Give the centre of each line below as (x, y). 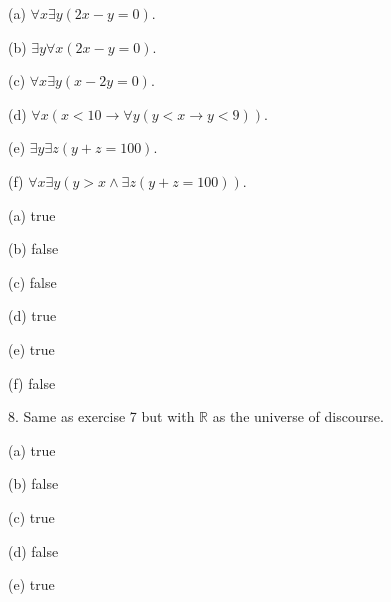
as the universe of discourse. (298, 416)
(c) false (32, 281)
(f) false (32, 382)
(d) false (33, 550)
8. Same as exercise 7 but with (101, 416)
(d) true (32, 315)
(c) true (31, 516)
